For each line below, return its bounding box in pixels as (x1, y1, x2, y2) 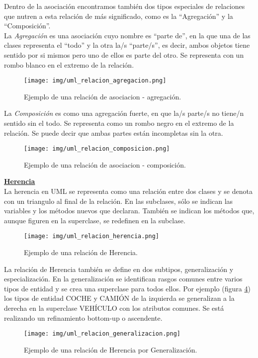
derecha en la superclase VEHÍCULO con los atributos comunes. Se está (4, 303, 224, 313)
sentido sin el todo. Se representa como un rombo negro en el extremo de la (4, 118, 234, 128)
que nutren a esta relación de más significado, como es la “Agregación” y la (4, 10, 233, 21)
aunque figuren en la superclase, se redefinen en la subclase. (4, 215, 185, 225)
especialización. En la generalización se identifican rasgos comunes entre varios (4, 273, 243, 284)
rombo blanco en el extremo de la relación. (4, 59, 134, 70)
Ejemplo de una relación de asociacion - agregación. (24, 91, 181, 101)
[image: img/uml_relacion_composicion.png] (24, 145, 170, 153)
